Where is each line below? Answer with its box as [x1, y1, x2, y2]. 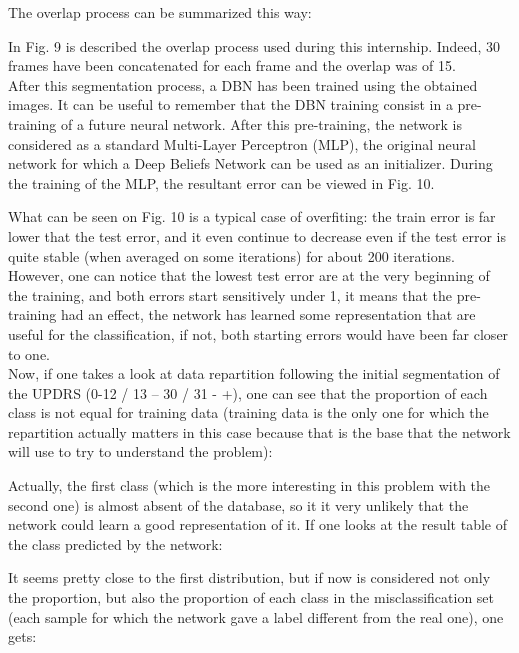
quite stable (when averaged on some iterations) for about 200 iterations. [8, 245, 455, 266]
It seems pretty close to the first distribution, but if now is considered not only [8, 567, 491, 588]
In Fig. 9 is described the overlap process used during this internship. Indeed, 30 [8, 35, 501, 56]
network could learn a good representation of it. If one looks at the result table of [8, 514, 507, 535]
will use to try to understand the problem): [8, 441, 273, 462]
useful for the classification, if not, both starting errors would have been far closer [8, 323, 509, 344]
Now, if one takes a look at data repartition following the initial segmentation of [8, 363, 500, 384]
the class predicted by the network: [8, 533, 223, 554]
